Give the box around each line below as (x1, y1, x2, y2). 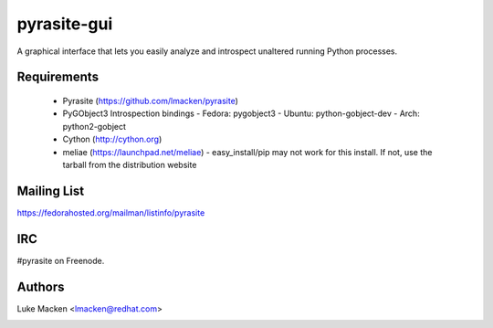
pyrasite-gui (16, 14, 113, 34)
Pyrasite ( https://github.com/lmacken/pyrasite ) (62, 95, 239, 106)
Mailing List (16, 183, 85, 198)
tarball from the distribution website (62, 159, 197, 170)
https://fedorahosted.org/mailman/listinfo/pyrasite (16, 206, 205, 218)
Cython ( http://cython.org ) (62, 133, 163, 145)
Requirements (16, 69, 100, 85)
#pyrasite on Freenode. (16, 255, 105, 266)
